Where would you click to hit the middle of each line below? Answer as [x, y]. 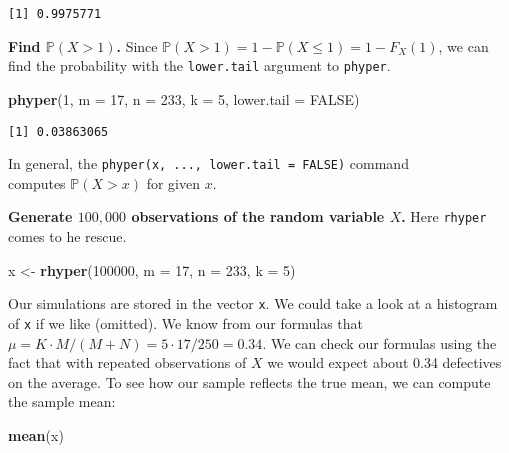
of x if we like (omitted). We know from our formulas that [186, 322]
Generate [40, 216]
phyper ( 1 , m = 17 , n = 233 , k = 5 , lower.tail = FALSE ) [184, 98]
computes [37, 182]
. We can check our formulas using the [379, 342]
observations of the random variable [258, 216]
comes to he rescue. [67, 236]
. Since [137, 45]
